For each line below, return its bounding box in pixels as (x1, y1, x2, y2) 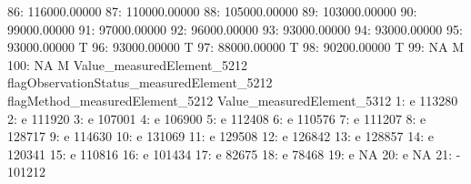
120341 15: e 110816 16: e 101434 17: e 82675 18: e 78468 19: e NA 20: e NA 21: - (7, 144, 461, 163)
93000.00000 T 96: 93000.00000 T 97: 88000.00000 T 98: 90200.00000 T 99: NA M (7, 37, 465, 56)
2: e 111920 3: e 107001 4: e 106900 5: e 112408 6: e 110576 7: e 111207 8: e (7, 108, 426, 128)
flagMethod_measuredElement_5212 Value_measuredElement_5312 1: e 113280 (7, 90, 458, 109)
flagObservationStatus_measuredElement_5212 (7, 73, 273, 92)
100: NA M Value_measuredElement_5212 (7, 55, 247, 74)
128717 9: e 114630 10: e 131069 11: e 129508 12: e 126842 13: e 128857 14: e (7, 127, 434, 146)
